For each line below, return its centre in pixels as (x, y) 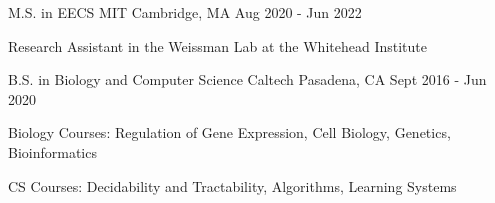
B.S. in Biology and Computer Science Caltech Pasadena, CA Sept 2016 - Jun (247, 79)
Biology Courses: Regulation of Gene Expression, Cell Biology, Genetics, (229, 132)
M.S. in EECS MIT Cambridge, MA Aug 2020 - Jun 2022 (185, 12)
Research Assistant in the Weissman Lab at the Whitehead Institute (217, 45)
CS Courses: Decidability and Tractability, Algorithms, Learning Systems (232, 185)
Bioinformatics (52, 151)
